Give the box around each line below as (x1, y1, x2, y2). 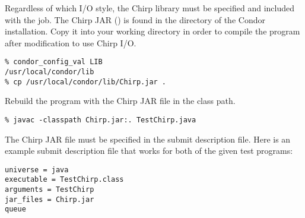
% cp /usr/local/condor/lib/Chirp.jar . (5, 77, 167, 86)
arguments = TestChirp (5, 185, 94, 194)
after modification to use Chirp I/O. (5, 36, 136, 49)
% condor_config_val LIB (5, 58, 103, 67)
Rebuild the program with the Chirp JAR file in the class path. (5, 94, 236, 107)
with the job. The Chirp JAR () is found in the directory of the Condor (5, 13, 265, 26)
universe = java (5, 165, 69, 174)
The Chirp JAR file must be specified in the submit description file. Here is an (5, 132, 291, 145)
